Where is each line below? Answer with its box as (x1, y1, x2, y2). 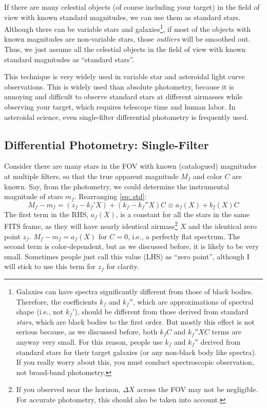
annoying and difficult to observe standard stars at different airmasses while (4, 91, 243, 102)
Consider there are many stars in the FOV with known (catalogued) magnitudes (4, 161, 257, 171)
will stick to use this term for (4, 261, 96, 272)
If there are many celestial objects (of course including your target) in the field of (4, 2, 260, 12)
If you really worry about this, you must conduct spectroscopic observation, (16, 357, 254, 367)
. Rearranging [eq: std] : (74, 191, 147, 202)
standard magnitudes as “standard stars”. (4, 54, 134, 64)
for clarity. (106, 261, 139, 272)
